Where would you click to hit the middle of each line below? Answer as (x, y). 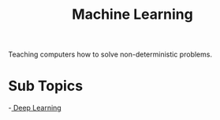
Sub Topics (46, 86)
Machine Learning (132, 15)
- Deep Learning (35, 108)
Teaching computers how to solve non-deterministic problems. (110, 55)
